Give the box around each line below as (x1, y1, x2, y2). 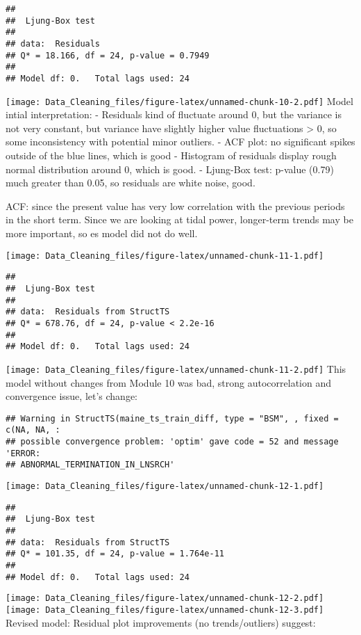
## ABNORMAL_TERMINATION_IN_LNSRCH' (6, 460, 175, 470)
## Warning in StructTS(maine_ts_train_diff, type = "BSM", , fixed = (6, 413, 339, 424)
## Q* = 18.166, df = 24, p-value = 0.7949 (6, 50, 210, 61)
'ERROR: (6, 448, 41, 458)
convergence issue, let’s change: (6, 389, 138, 403)
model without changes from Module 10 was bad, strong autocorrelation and (6, 375, 332, 389)
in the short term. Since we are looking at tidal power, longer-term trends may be (6, 212, 353, 227)
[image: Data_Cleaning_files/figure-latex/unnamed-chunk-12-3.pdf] (6, 604, 324, 615)
